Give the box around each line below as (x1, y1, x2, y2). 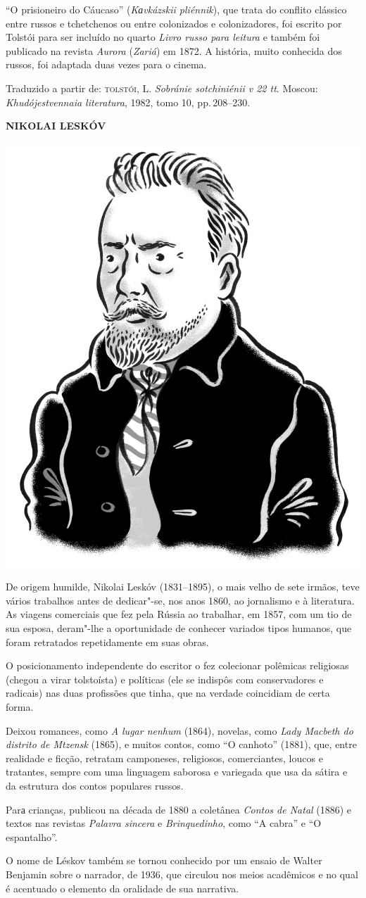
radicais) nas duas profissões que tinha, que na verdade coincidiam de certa (6, 685, 330, 700)
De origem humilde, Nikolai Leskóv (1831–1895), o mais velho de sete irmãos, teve (6, 579, 360, 594)
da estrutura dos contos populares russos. (6, 778, 184, 792)
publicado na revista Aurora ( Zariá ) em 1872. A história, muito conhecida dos (6, 43, 342, 58)
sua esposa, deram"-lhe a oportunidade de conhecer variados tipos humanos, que (6, 621, 352, 635)
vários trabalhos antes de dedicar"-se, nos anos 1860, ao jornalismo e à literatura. (6, 593, 355, 607)
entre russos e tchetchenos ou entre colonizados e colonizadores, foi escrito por (6, 15, 342, 30)
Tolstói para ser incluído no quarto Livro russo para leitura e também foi (6, 30, 320, 44)
